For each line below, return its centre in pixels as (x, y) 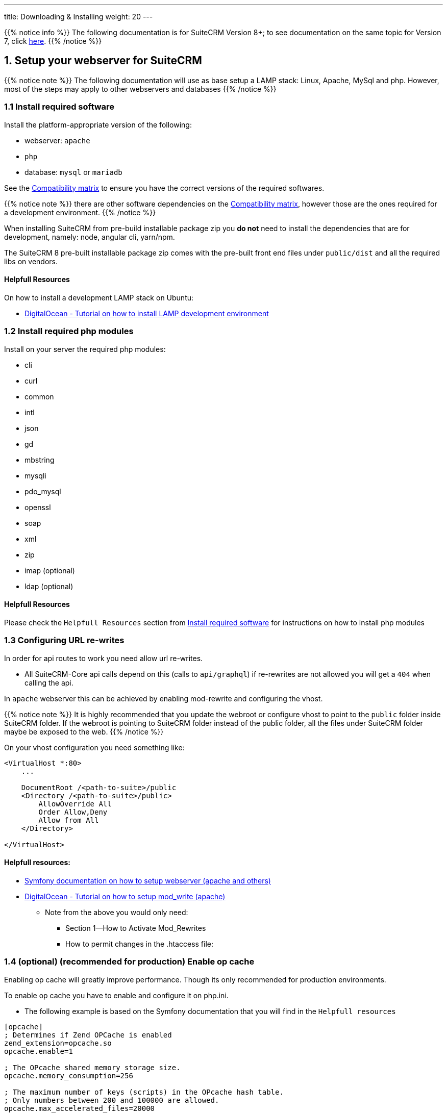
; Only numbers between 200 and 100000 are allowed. (112, 1100)
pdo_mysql (43, 491)
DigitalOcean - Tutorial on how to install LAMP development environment (147, 313)
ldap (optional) (49, 586)
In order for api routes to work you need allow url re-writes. (104, 658)
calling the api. (49, 682)
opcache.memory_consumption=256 (69, 1075)
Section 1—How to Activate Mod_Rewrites (136, 928)
